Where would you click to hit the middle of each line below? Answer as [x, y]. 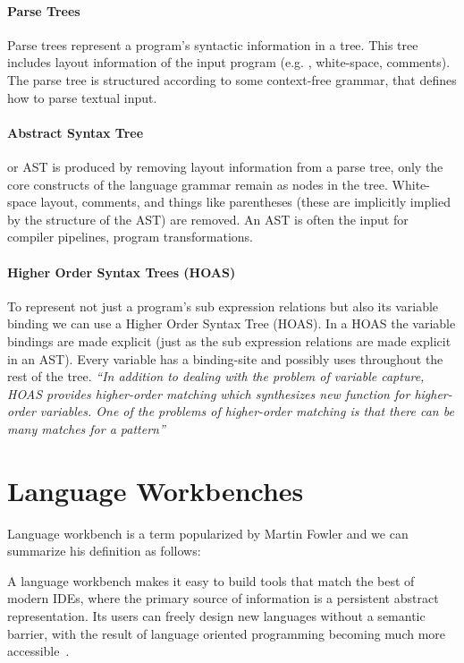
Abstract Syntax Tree [76, 132]
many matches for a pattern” [86, 428]
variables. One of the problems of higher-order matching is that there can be [247, 411]
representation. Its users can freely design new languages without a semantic [216, 615]
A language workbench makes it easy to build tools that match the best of [211, 580]
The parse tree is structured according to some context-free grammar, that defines [232, 79]
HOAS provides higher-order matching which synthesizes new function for [209, 393]
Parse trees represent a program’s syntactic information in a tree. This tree [213, 44]
